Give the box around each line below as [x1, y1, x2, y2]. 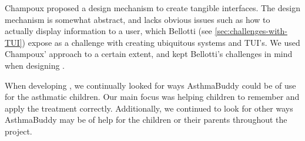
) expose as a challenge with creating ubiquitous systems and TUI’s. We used [22, 36, 300, 48]
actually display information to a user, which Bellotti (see [5, 25, 212, 37]
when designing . [5, 59, 65, 71]
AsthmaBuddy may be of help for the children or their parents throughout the [5, 113, 287, 126]
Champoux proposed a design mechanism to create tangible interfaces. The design [5, 2, 300, 14]
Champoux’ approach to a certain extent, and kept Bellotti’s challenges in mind [5, 48, 293, 60]
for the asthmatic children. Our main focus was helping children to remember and [5, 90, 300, 103]
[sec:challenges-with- [214, 25, 287, 37]
